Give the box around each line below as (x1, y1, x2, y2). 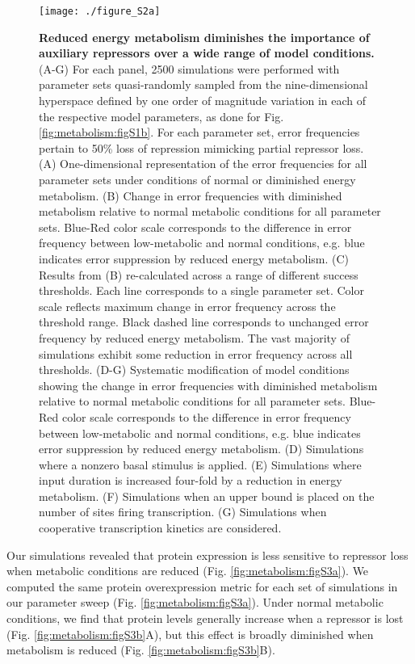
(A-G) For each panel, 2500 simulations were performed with (39, 60, 340, 77)
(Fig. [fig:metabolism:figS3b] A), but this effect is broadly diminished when (6, 625, 374, 642)
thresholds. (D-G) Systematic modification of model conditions (39, 361, 350, 378)
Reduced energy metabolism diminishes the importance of (39, 28, 370, 45)
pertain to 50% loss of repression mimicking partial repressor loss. (39, 139, 364, 156)
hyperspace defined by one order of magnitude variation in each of (39, 92, 367, 109)
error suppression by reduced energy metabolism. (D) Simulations (39, 440, 364, 457)
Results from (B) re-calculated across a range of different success (39, 266, 358, 283)
